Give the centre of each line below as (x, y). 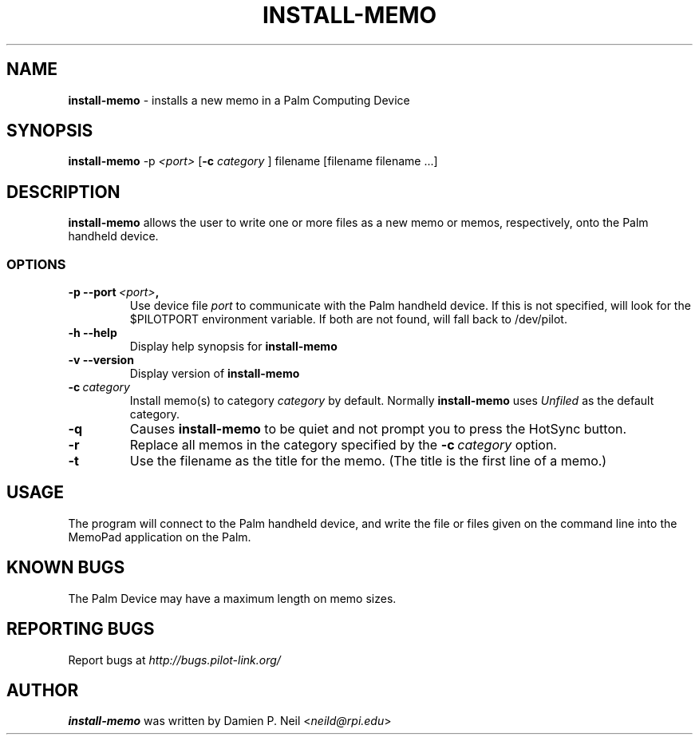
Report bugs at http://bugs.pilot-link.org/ (174, 660)
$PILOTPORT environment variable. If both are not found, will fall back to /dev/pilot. (348, 319)
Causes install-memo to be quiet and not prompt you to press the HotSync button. (378, 429)
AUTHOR (43, 690)
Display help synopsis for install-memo (233, 347)
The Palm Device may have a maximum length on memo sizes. (232, 598)
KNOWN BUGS (66, 568)
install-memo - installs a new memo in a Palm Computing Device (239, 100)
